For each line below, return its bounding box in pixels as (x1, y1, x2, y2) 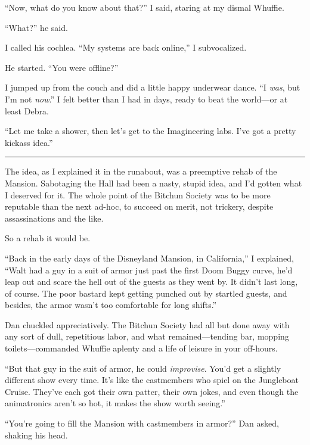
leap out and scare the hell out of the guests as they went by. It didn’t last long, (5, 275, 298, 288)
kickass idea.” (5, 136, 53, 148)
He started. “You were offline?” (5, 61, 119, 73)
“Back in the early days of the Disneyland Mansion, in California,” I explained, (5, 251, 294, 264)
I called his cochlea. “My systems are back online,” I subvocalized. (5, 41, 247, 54)
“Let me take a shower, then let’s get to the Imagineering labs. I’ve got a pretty (5, 125, 296, 137)
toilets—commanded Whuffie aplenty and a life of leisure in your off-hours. (5, 342, 278, 354)
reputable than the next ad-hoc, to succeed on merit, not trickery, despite (5, 200, 274, 213)
